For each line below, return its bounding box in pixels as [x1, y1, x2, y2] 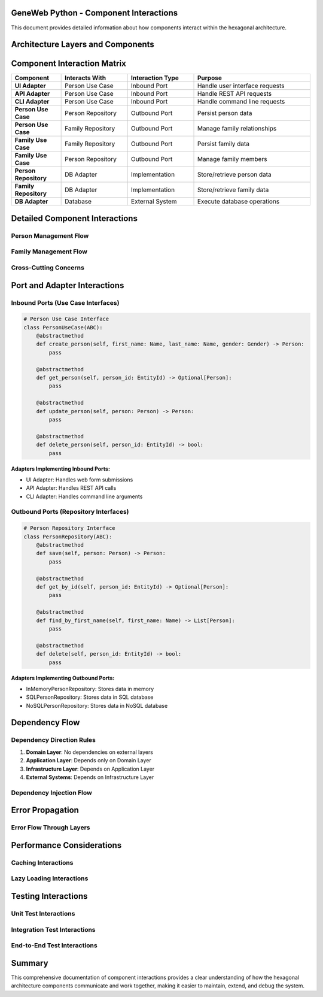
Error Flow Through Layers [11, 823, 90, 832]
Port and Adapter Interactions [11, 280, 124, 290]
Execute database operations [197, 198, 280, 206]
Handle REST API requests [197, 90, 272, 98]
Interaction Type [130, 74, 179, 82]
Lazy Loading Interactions [11, 874, 89, 883]
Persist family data [197, 140, 249, 148]
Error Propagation [11, 805, 79, 816]
